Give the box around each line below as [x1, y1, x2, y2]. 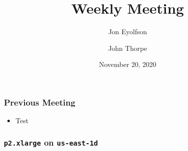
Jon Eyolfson [108, 26, 147, 37]
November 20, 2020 [99, 59, 157, 69]
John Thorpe [108, 43, 147, 53]
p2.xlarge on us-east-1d [4, 136, 98, 148]
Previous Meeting [4, 96, 76, 108]
